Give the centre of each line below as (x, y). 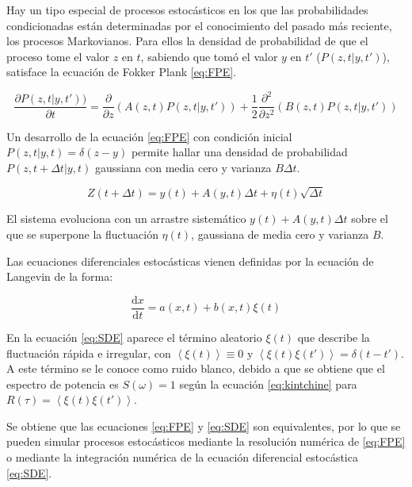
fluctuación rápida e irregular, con (89, 353)
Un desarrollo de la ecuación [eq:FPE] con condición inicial (149, 136)
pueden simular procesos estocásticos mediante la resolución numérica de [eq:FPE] (206, 441)
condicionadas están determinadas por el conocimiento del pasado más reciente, (199, 25)
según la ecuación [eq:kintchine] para (268, 383)
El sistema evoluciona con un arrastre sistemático (126, 219)
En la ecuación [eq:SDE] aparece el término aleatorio (134, 337)
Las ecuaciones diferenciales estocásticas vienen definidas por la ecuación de (190, 261)
